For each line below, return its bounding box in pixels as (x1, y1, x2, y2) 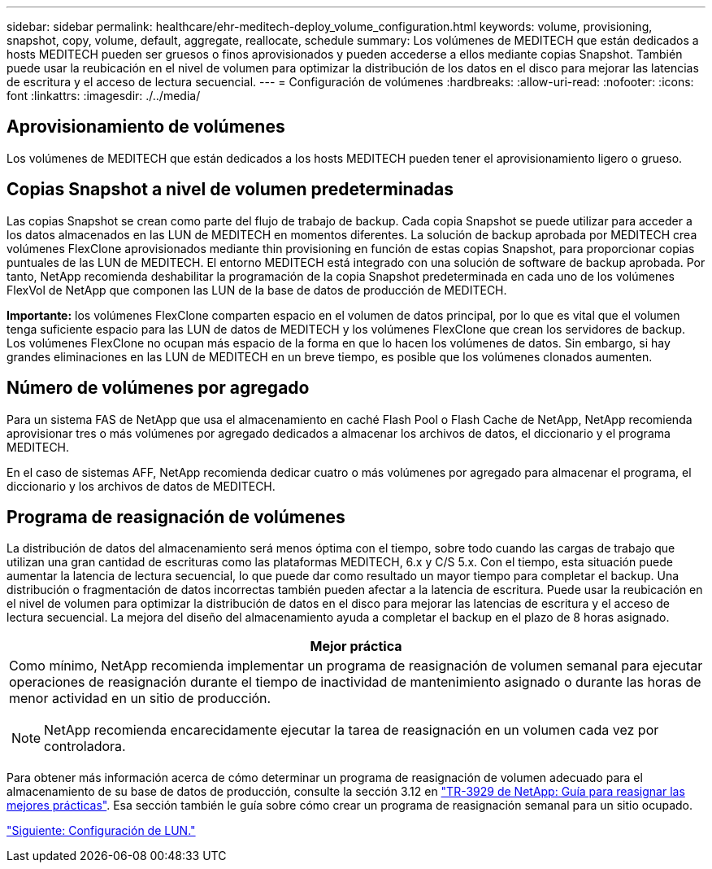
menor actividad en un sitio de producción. (9, 690, 271, 707)
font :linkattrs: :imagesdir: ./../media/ (7, 89, 201, 103)
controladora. (44, 738, 126, 755)
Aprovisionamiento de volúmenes (7, 116, 285, 138)
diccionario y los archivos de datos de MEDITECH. (7, 478, 276, 493)
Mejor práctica (310, 638, 402, 655)
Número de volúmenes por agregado (7, 378, 310, 399)
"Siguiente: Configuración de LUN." (7, 823, 196, 838)
